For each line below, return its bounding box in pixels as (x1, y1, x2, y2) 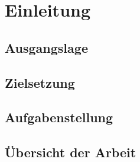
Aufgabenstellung (5, 108, 113, 126)
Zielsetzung (5, 73, 75, 91)
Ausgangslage (5, 38, 88, 56)
